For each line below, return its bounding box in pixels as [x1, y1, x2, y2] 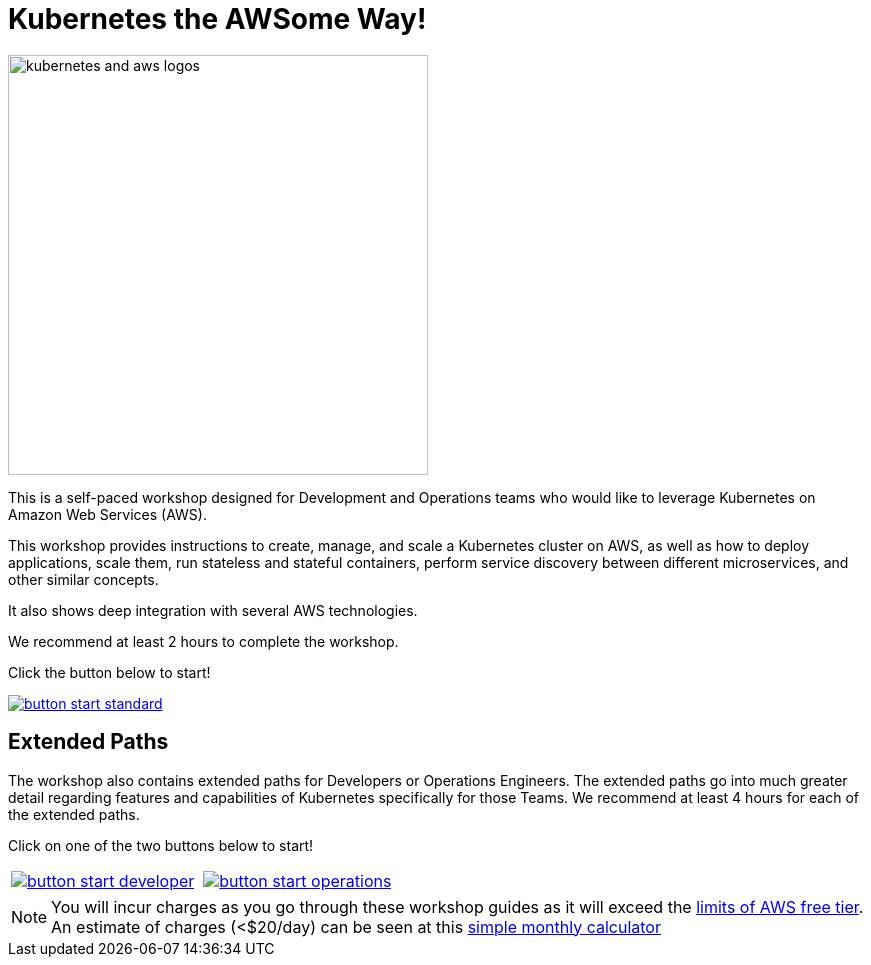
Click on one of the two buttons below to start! [8, 836, 314, 854]
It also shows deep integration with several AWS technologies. [8, 601, 418, 619]
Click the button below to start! [8, 663, 211, 681]
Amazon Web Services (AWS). [8, 505, 207, 523]
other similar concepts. [8, 570, 159, 588]
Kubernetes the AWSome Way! [8, 2, 427, 36]
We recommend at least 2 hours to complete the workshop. [8, 632, 399, 650]
